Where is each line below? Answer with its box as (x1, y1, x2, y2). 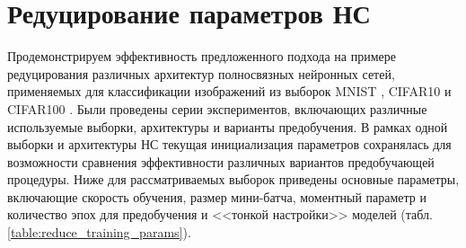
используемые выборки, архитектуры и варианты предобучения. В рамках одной (7, 117, 448, 136)
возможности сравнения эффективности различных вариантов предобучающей (7, 152, 435, 171)
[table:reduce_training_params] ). (7, 223, 191, 242)
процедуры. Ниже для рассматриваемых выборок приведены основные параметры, (7, 170, 460, 189)
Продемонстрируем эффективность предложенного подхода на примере (7, 47, 396, 66)
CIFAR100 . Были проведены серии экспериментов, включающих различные (7, 99, 427, 118)
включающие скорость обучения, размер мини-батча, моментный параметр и (7, 187, 426, 206)
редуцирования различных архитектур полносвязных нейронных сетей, (7, 64, 395, 83)
